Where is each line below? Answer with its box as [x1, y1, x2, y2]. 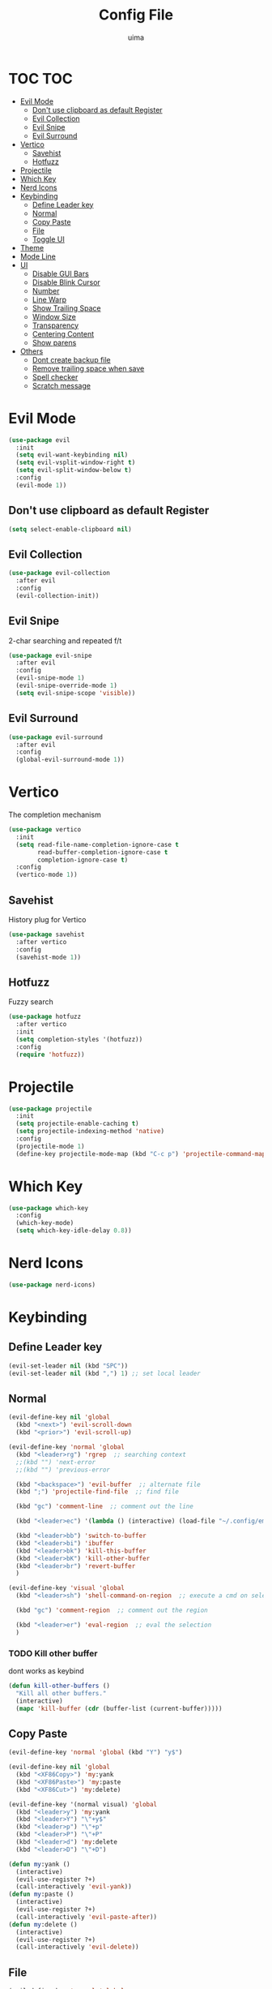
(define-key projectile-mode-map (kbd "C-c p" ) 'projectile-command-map [15, 1149, 266, 1158]
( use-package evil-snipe [8, 651, 92, 659]
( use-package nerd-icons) [8, 1281, 96, 1289]
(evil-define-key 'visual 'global [8, 1584, 125, 1592]
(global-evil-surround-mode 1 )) [15, 756, 125, 764]
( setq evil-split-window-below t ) [15, 466, 132, 475]
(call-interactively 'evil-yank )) [15, 1883, 132, 1891]
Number [32, 286, 60, 295]
